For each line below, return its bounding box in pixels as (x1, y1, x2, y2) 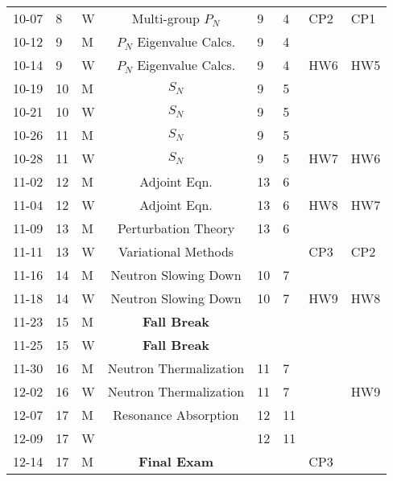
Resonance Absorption (113, 405, 239, 424)
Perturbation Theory (117, 219, 235, 237)
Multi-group (131, 9, 200, 27)
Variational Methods (118, 242, 234, 261)
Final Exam (138, 452, 214, 471)
